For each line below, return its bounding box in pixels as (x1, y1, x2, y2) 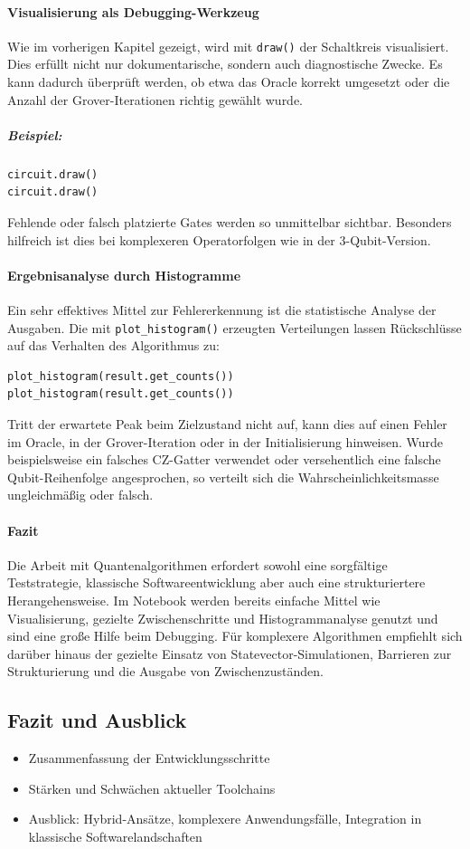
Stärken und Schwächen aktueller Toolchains (28, 778, 276, 797)
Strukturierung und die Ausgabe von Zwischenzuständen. (7, 662, 324, 681)
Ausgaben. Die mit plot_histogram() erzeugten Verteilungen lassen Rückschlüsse (7, 318, 462, 337)
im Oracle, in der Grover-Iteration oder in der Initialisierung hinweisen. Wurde (7, 432, 444, 451)
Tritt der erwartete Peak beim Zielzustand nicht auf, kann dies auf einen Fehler (7, 415, 447, 433)
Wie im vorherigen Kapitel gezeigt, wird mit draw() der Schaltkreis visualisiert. (7, 36, 449, 55)
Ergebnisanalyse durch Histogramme (7, 265, 241, 284)
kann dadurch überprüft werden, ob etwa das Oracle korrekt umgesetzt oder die (7, 72, 450, 91)
